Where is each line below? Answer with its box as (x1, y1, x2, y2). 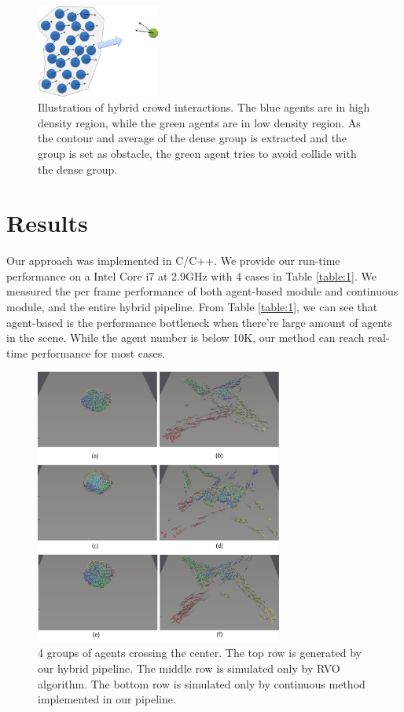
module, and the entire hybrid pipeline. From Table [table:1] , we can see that (6, 299, 378, 315)
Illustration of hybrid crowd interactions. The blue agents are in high (38, 99, 370, 116)
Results (6, 207, 88, 239)
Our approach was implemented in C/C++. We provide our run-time (6, 252, 340, 269)
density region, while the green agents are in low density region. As (38, 114, 361, 130)
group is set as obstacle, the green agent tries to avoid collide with (38, 145, 357, 161)
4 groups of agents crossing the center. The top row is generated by (38, 644, 362, 661)
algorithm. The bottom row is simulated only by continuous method (38, 675, 365, 692)
